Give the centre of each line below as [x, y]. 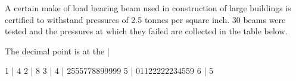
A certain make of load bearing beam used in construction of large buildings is [148, 8]
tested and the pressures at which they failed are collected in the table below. [146, 31]
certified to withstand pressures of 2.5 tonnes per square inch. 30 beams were [145, 19]
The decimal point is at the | [57, 51]
